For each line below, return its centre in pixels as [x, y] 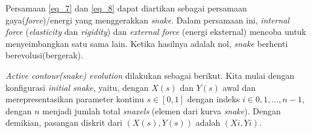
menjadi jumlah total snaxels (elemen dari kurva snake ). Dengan [162, 110]
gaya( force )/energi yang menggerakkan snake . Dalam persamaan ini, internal [148, 20]
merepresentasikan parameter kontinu [75, 99]
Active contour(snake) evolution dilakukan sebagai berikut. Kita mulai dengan [150, 75]
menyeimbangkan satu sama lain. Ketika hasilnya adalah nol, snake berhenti [147, 43]
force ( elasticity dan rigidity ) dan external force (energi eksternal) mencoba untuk [156, 32]
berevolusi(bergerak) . [44, 55]
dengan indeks [213, 99]
